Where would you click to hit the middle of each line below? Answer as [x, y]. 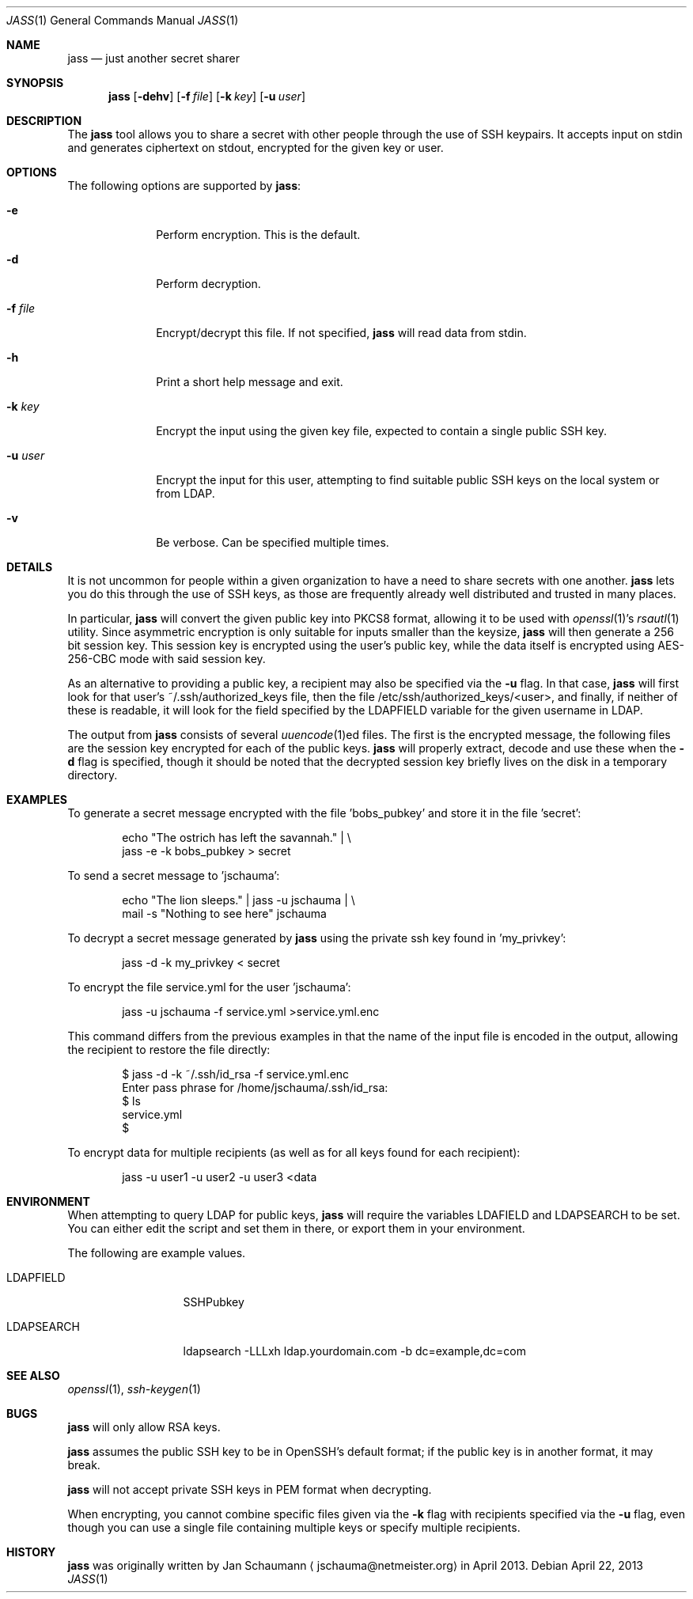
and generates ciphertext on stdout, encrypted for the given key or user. [256, 148]
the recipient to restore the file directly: [169, 1050]
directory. [93, 775]
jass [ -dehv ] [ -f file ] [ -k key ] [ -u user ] [207, 96]
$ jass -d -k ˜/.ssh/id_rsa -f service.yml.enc [236, 1074]
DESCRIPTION [44, 121]
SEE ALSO [33, 1375]
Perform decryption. [208, 284]
